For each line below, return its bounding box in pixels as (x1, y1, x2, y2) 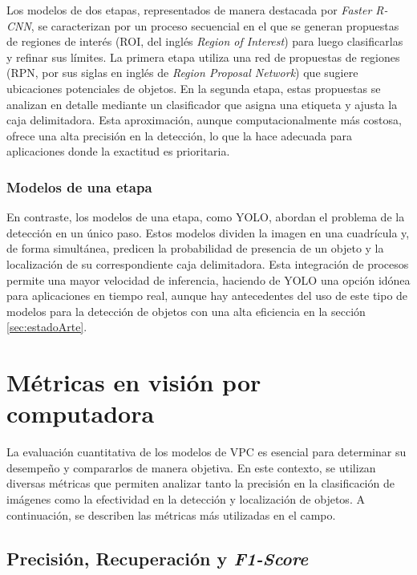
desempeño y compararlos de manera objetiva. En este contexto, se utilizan (6, 459, 376, 476)
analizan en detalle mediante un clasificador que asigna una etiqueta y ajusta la (6, 95, 398, 112)
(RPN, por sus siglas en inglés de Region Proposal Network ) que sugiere (6, 64, 358, 81)
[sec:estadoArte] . (6, 318, 87, 335)
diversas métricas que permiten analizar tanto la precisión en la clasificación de (6, 475, 395, 492)
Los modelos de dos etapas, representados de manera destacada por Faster (6, 2, 372, 18)
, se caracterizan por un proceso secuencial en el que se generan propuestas (30, 17, 399, 34)
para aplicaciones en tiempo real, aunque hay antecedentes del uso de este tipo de (6, 287, 408, 304)
